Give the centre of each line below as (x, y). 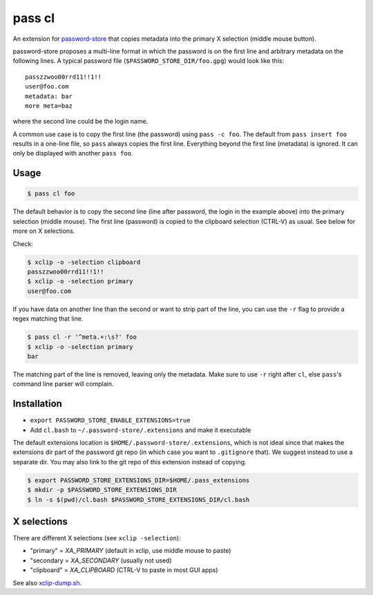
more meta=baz (49, 106)
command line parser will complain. (63, 384)
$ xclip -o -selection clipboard (84, 262)
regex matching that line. (48, 319)
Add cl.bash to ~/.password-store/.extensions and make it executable (141, 430)
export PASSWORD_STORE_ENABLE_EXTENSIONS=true (110, 421)
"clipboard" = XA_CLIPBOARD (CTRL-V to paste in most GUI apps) (124, 570)
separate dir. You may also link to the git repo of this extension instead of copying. (130, 462)
